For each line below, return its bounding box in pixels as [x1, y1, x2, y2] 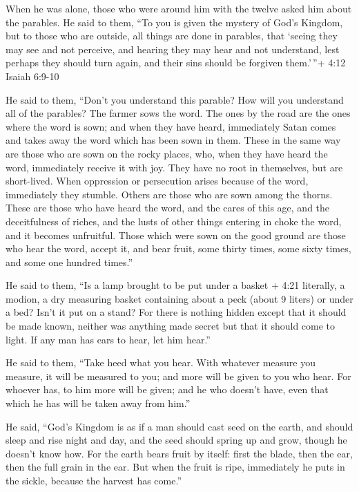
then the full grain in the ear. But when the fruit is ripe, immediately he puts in [6, 460, 345, 474]
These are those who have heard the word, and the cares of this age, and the [6, 200, 330, 215]
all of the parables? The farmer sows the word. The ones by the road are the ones [6, 106, 351, 120]
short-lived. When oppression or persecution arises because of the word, [6, 173, 309, 188]
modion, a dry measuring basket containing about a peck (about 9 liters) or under [6, 291, 353, 305]
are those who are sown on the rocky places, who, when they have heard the [6, 146, 328, 160]
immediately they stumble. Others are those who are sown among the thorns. [6, 187, 333, 201]
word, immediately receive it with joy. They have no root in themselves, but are [6, 160, 343, 174]
